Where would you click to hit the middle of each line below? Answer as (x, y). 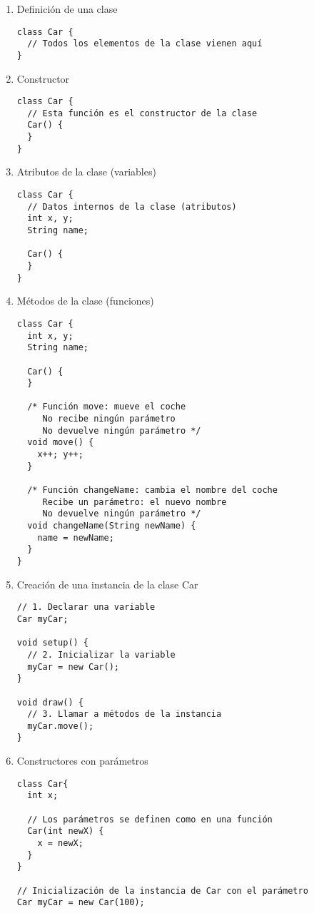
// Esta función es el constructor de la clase (142, 113)
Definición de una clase (67, 9)
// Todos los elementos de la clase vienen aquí (145, 44)
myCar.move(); (61, 726)
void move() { (61, 443)
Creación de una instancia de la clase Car (107, 584)
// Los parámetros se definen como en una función (150, 819)
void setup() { (53, 643)
